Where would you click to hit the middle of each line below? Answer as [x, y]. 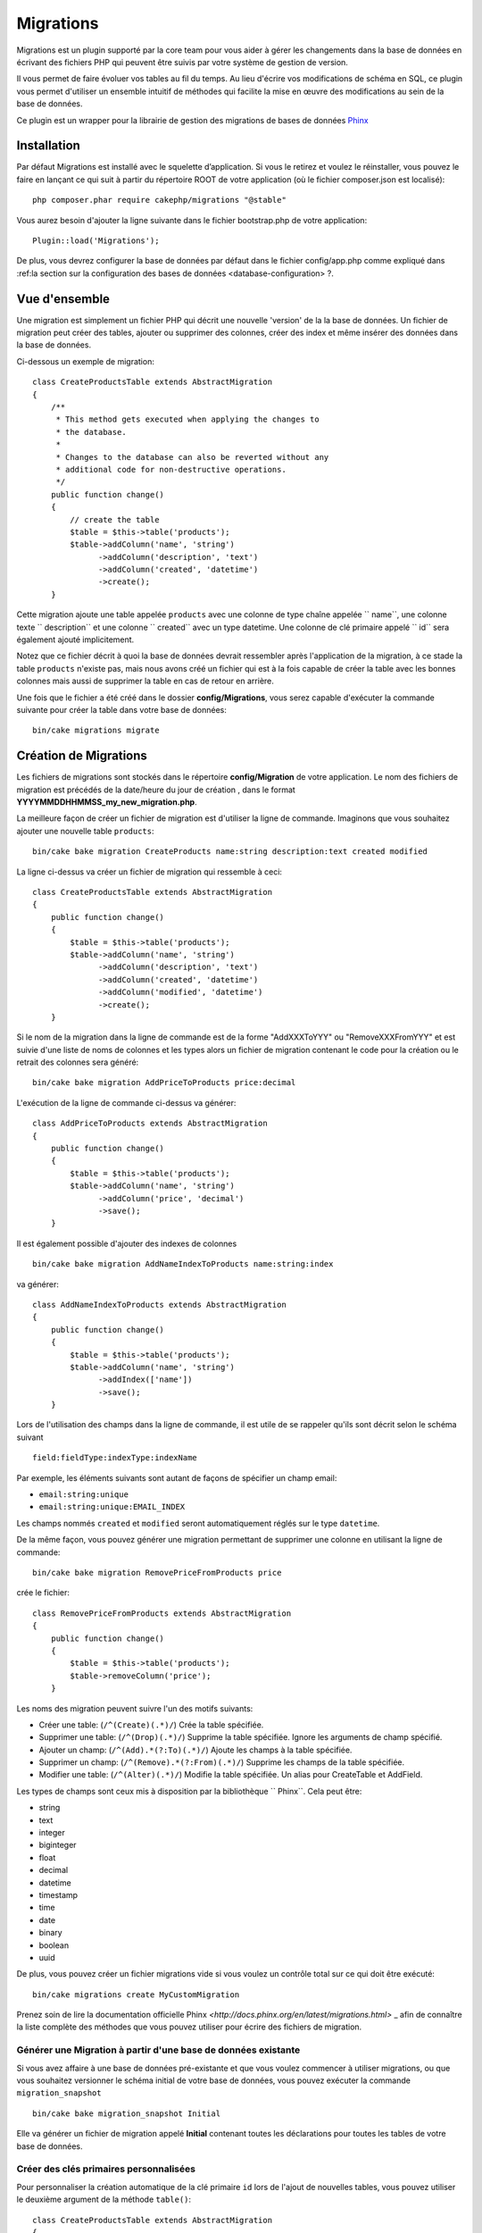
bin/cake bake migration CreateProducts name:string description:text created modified [230, 852]
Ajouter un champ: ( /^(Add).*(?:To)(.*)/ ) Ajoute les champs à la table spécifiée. [195, 1750]
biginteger [58, 1845]
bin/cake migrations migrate [96, 731]
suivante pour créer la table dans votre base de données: [122, 709]
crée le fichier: [43, 1593]
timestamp [58, 1894]
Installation [48, 146]
